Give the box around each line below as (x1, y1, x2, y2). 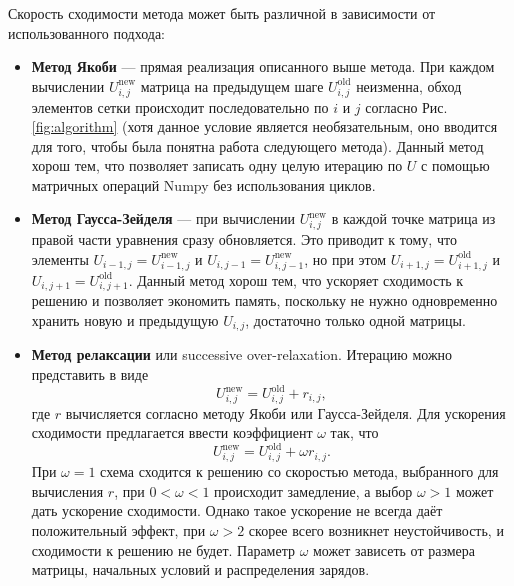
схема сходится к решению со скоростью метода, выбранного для (100, 461, 499, 482)
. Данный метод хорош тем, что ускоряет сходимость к (128, 269, 464, 290)
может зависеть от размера (313, 539, 476, 560)
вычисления (31, 480, 104, 501)
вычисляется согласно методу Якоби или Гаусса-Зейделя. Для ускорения (65, 402, 506, 423)
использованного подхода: (8, 22, 166, 43)
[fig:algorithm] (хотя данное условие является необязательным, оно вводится (31, 116, 498, 137)
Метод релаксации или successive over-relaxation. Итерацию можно (31, 344, 453, 365)
